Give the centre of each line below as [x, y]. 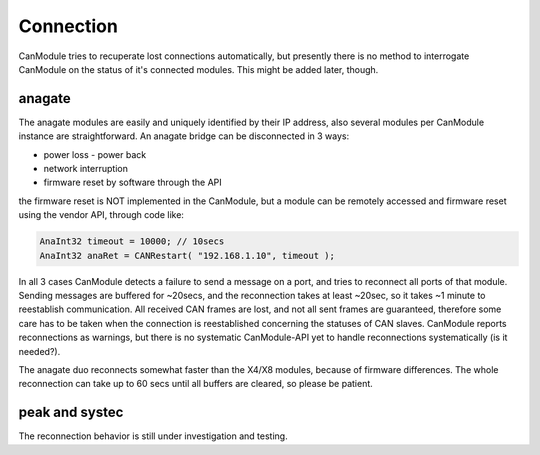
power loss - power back [95, 154]
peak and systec [71, 412]
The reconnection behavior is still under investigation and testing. [153, 436]
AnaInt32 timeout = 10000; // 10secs [132, 241]
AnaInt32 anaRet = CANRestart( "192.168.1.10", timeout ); [187, 255]
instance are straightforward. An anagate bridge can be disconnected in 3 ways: [184, 136]
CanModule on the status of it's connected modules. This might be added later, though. [198, 69]
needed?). [39, 351]
